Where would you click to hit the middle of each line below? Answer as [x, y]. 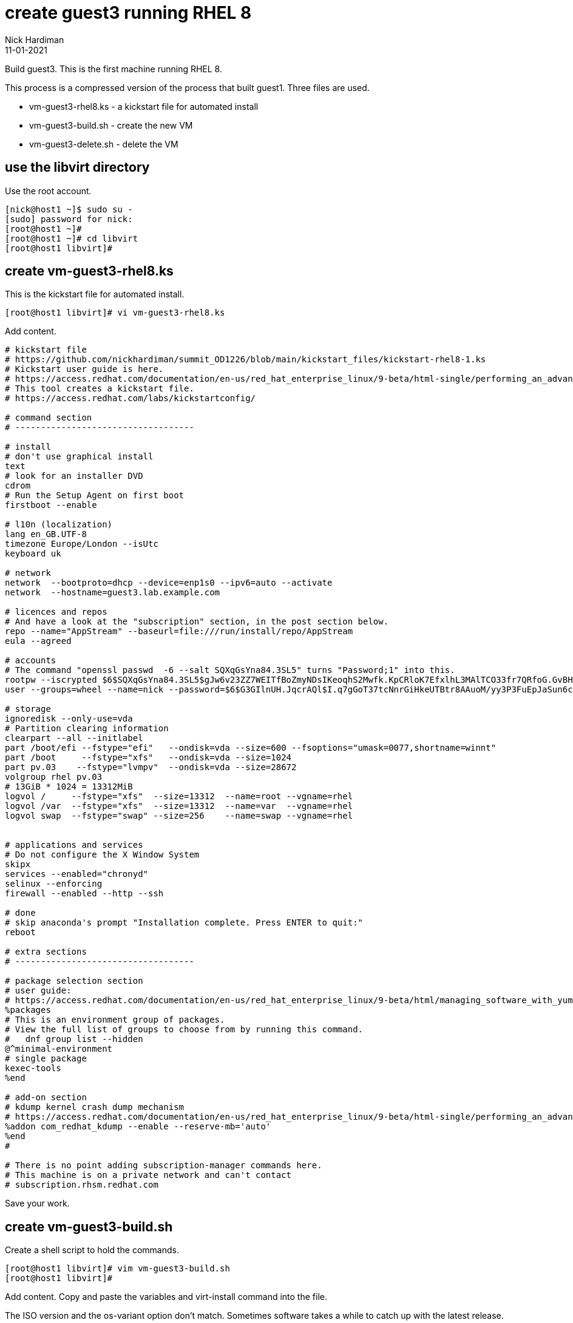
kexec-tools [33, 1068]
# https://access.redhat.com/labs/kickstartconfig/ [131, 398]
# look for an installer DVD [74, 476]
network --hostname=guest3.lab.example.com [113, 593]
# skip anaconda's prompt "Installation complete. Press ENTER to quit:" [184, 923]
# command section [49, 418]
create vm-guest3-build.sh [89, 1227]
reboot [20, 932]
